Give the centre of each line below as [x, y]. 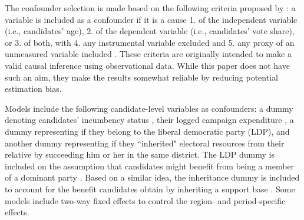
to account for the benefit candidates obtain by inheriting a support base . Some [150, 189]
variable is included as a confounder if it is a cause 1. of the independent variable [151, 19]
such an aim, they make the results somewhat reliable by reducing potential [141, 77]
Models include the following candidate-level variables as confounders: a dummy [149, 108]
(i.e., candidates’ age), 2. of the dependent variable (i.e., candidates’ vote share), [150, 31]
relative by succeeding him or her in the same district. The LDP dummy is [140, 154]
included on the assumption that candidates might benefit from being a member [150, 166]
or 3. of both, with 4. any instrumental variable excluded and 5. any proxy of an [150, 42]
